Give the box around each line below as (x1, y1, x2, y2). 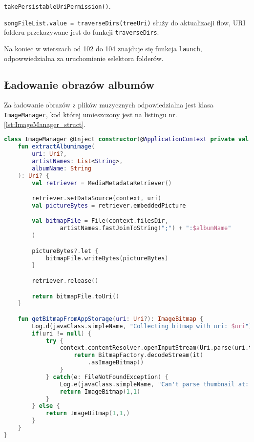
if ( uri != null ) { (32, 330, 92, 337)
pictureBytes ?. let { (32, 247, 99, 254)
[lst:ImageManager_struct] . (4, 119, 86, 129)
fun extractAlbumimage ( (18, 143, 95, 150)
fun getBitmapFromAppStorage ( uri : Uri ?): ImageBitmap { (18, 315, 204, 322)
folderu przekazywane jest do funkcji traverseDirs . (4, 27, 159, 37)
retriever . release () (32, 277, 99, 285)
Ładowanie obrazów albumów (4, 77, 154, 92)
